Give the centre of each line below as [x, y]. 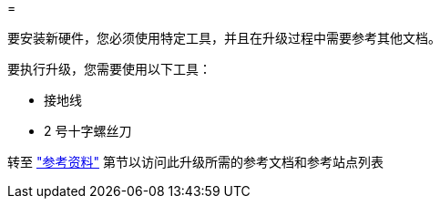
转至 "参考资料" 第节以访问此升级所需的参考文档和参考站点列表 [195, 162]
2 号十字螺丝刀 [88, 131]
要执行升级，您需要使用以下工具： [109, 69]
